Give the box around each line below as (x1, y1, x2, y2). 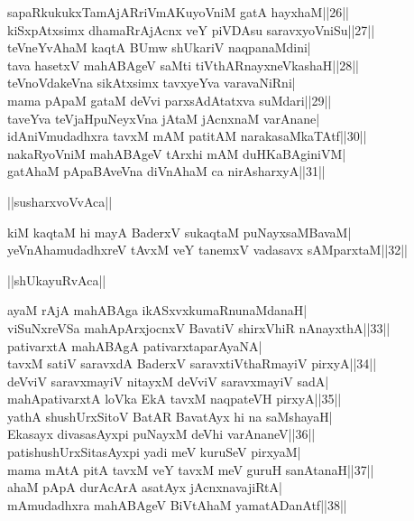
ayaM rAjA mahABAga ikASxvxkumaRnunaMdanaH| (7, 301, 308, 320)
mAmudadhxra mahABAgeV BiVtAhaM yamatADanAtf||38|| (7, 495, 347, 514)
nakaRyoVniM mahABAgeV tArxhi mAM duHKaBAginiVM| (7, 144, 346, 163)
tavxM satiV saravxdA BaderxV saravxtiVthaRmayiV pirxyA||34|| (7, 354, 377, 373)
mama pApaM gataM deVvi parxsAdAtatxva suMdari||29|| (7, 90, 332, 109)
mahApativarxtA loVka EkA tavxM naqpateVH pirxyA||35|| (7, 389, 342, 408)
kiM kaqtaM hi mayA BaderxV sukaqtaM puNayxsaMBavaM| (7, 222, 352, 241)
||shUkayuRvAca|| (7, 270, 106, 289)
